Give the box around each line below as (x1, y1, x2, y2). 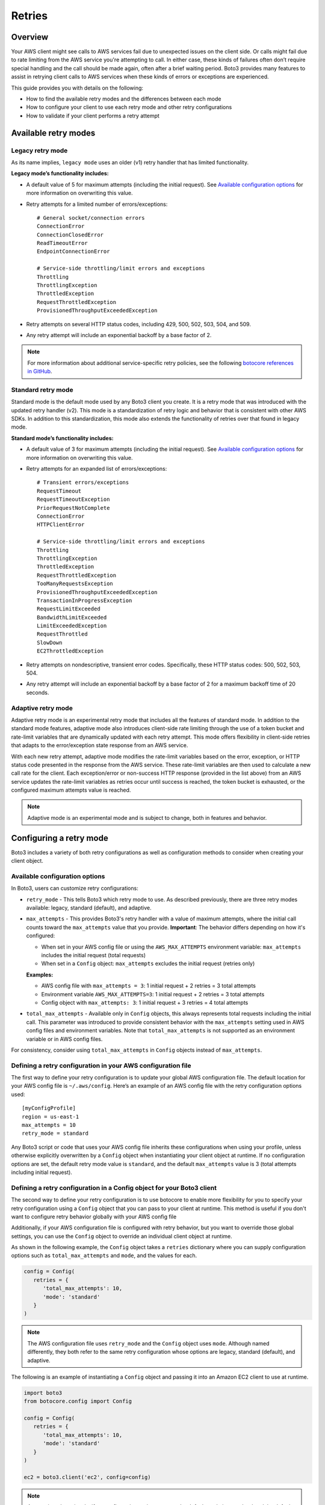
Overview (11, 32, 49, 42)
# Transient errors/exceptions (37, 479, 129, 486)
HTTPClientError (37, 521, 85, 528)
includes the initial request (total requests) (41, 952, 146, 959)
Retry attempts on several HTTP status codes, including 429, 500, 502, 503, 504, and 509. (26, 320, 251, 327)
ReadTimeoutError (37, 240, 88, 247)
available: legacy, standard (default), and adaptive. (26, 904, 152, 911)
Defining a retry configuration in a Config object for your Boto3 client (11, 1184, 217, 1192)
